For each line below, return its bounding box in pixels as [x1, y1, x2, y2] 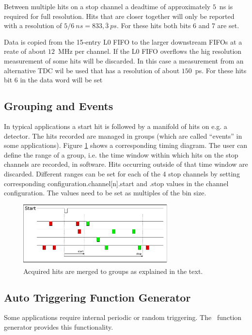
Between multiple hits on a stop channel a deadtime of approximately [4, 1, 211, 11]
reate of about [4, 46, 46, 56]
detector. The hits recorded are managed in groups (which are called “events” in [4, 130, 242, 141]
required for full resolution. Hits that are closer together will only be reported [4, 11, 235, 21]
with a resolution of [4, 20, 62, 31]
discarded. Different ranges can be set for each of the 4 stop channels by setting [4, 168, 240, 178]
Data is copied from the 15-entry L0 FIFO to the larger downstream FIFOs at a [4, 36, 242, 47]
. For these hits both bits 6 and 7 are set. [116, 20, 239, 31]
